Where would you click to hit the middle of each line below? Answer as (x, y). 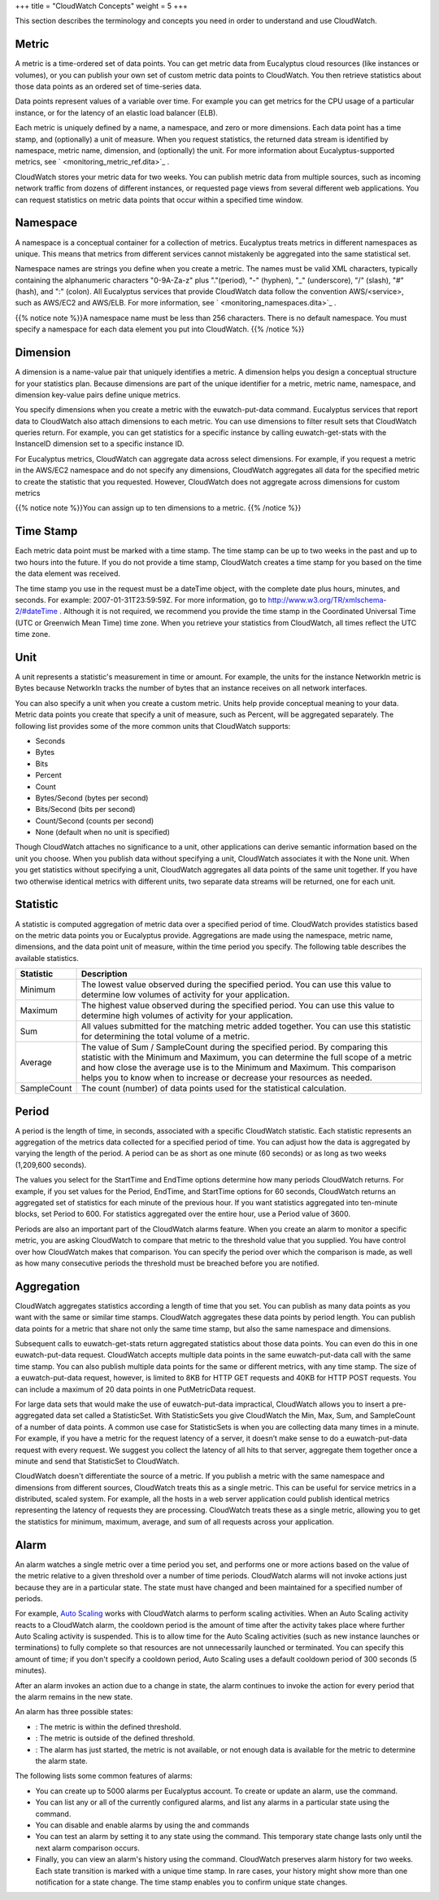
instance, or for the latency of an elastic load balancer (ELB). (117, 112)
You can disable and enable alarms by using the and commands (142, 1825)
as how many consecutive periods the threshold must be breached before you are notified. (167, 1263)
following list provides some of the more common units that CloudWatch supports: (153, 726)
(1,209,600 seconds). (51, 1165)
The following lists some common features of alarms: (104, 1776)
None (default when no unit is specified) (103, 832)
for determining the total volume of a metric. (165, 1037)
